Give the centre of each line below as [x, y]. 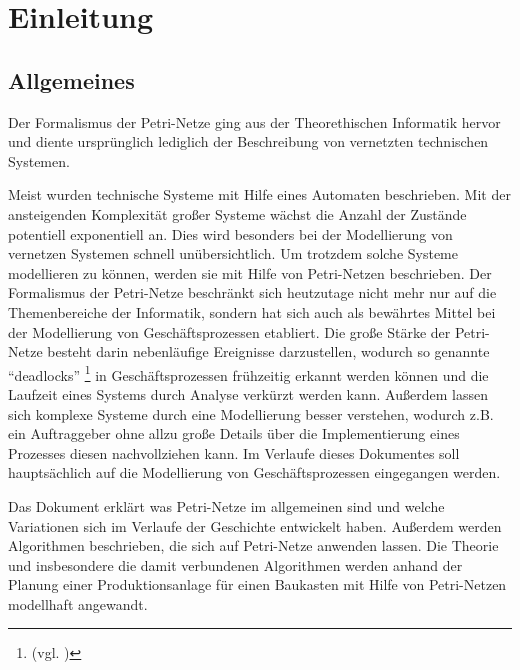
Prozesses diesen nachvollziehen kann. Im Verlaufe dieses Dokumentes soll [234, 452]
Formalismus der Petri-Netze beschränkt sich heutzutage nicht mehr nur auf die [252, 292]
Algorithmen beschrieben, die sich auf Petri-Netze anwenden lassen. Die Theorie [253, 545]
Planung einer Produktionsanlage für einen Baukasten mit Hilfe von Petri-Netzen [257, 584]
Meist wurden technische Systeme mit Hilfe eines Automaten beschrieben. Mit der [259, 194]
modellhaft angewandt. [78, 603]
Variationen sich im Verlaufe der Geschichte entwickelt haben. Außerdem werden [255, 525]
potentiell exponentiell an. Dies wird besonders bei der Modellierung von [230, 233]
